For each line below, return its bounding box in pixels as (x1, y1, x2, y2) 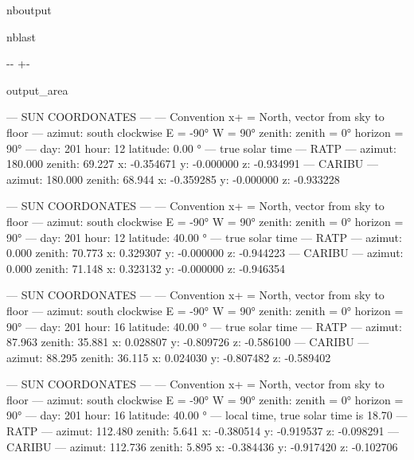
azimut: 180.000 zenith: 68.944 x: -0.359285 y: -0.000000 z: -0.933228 (6, 170, 340, 187)
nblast (6, 28, 37, 45)
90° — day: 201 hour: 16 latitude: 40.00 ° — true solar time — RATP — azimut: (6, 318, 402, 334)
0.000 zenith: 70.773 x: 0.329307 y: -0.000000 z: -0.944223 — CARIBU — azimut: (6, 244, 404, 261)
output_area (6, 81, 68, 98)
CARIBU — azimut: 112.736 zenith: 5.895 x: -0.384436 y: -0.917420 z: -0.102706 (6, 438, 398, 454)
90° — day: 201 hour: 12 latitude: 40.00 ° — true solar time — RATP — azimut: (6, 228, 402, 245)
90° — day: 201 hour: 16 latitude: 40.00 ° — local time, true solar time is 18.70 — (6, 407, 408, 423)
